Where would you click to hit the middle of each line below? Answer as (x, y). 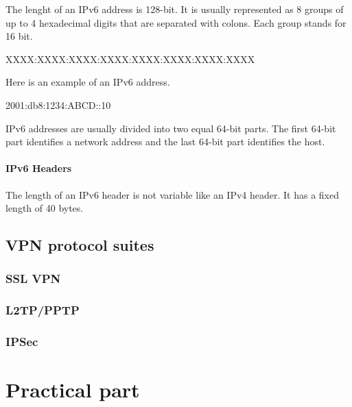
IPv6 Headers (39, 168)
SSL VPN (33, 279)
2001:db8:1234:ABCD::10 (58, 104)
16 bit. (19, 36)
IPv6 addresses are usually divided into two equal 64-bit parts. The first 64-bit (171, 128)
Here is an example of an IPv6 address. (88, 82)
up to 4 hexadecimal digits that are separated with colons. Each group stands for (176, 22)
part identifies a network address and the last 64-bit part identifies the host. (165, 141)
